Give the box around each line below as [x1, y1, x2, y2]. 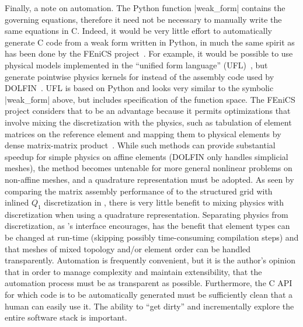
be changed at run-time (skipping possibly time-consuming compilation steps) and [5, 231, 299, 243]
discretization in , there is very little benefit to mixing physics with [44, 196, 284, 208]
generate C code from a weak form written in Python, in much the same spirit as [5, 36, 295, 48]
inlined [5, 196, 29, 208]
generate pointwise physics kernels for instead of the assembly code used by [5, 70, 274, 82]
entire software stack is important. [5, 311, 127, 323]
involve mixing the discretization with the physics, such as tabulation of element [5, 116, 292, 128]
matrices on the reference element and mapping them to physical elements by [5, 127, 281, 140]
